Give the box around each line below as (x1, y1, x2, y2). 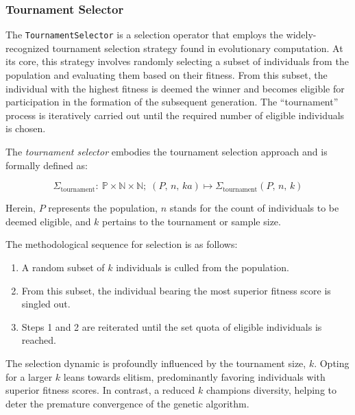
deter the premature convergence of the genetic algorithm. (5, 396, 249, 410)
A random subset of (21, 260, 105, 274)
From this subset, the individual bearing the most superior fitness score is (21, 283, 331, 297)
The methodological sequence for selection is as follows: (5, 237, 238, 251)
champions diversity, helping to (206, 383, 336, 397)
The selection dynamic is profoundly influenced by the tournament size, (5, 355, 306, 370)
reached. (21, 333, 57, 347)
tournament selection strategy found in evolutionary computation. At (52, 40, 343, 55)
